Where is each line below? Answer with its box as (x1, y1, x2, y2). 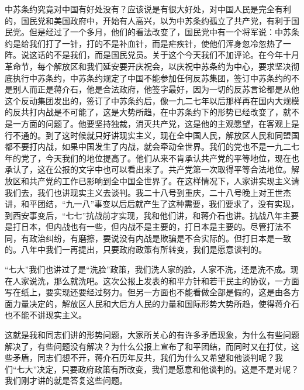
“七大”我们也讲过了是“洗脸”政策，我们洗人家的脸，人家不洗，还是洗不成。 (5, 263, 291, 275)
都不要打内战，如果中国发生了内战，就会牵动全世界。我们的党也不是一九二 (5, 140, 291, 153)
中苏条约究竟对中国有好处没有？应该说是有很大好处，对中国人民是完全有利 (5, 3, 291, 15)
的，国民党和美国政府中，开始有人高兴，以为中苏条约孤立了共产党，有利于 (5, 14, 291, 26)
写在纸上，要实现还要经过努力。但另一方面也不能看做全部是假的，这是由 (5, 286, 283, 298)
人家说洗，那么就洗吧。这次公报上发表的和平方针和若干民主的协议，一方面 (12, 274, 299, 287)
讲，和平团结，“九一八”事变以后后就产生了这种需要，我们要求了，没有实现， (5, 198, 299, 210)
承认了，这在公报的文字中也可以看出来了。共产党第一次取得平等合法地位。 (5, 163, 291, 175)
